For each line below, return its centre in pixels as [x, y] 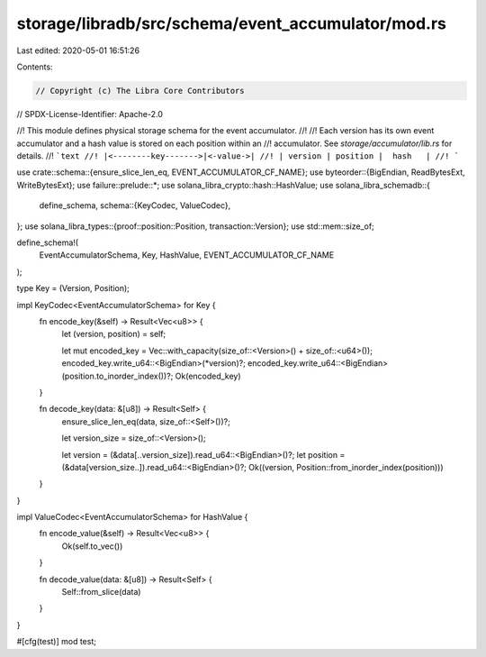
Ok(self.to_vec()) [92, 546]
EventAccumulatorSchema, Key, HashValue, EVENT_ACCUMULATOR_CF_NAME [187, 255]
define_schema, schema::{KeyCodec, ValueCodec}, [135, 205]
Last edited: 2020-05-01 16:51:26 [78, 50]
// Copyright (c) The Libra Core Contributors [140, 91]
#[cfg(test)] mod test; [56, 642]
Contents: [35, 67]
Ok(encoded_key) [208, 376]
